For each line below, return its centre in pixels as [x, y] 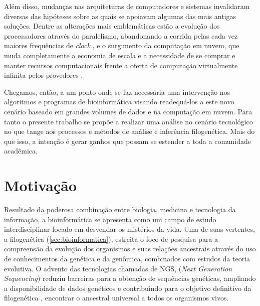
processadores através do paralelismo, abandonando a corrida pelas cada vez [121, 35]
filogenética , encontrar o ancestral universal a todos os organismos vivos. [116, 298]
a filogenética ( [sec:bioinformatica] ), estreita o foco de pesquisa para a [111, 239]
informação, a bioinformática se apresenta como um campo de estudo [110, 219]
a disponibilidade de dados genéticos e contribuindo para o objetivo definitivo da [128, 288]
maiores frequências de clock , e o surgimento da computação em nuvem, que [122, 45]
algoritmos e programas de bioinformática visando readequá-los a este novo [119, 102]
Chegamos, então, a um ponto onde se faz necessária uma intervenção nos [117, 92]
